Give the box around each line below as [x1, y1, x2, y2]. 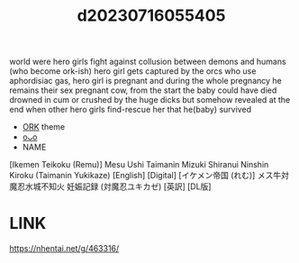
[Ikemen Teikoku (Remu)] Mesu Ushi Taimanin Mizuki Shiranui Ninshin [9, 159, 269, 170]
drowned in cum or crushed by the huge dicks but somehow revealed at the [9, 95, 291, 105]
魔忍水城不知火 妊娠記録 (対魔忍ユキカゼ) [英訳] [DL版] [9, 181, 212, 192]
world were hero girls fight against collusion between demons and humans [9, 56, 286, 68]
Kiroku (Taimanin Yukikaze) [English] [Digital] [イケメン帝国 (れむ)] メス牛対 [9, 170, 290, 181]
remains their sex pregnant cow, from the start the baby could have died [9, 85, 277, 95]
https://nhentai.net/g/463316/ [9, 243, 120, 254]
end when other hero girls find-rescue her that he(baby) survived [9, 104, 252, 115]
